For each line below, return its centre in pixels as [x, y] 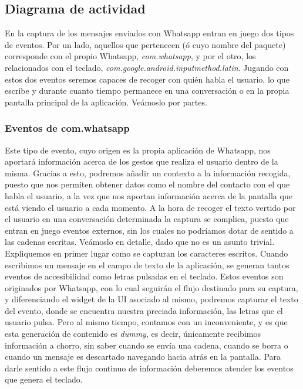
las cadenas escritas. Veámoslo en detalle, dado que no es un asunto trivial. [140, 242]
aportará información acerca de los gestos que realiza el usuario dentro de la [142, 161]
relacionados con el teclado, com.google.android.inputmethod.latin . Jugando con [147, 67]
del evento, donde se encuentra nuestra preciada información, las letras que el [144, 310]
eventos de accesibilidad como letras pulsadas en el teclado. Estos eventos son [144, 276]
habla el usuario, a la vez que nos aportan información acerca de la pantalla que [149, 195]
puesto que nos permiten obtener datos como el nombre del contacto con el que [147, 184]
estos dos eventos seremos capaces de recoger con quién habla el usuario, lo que [147, 79]
